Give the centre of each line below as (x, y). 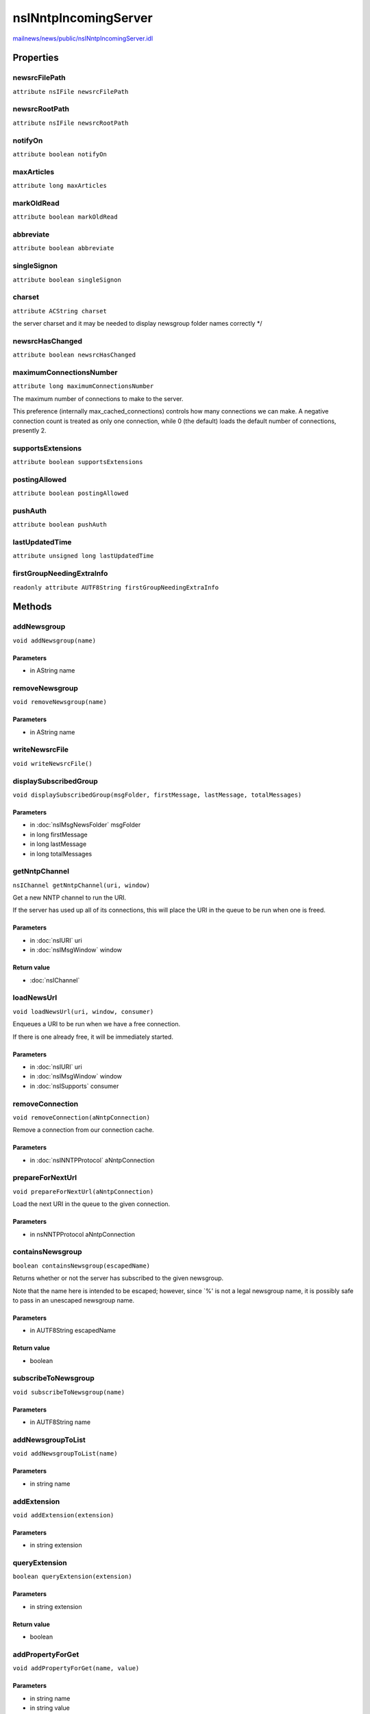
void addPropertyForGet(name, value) (76, 1668)
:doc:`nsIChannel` (55, 980)
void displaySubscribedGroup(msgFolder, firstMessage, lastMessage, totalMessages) (157, 795)
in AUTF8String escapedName (73, 1331)
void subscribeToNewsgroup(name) (69, 1392)
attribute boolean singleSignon (67, 280)
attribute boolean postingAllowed (71, 493)
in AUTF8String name (60, 1422)
